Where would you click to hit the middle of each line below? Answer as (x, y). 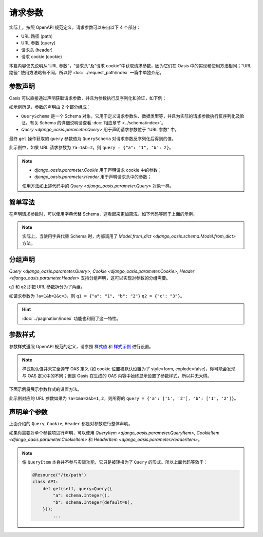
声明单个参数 (28, 412)
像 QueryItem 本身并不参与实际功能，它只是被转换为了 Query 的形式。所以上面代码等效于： (115, 462)
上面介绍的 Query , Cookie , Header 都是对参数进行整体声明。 (71, 424)
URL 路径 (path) (37, 36)
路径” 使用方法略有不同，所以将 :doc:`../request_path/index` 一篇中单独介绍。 (86, 72)
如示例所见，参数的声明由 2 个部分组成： (50, 107)
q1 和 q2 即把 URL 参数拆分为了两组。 (47, 287)
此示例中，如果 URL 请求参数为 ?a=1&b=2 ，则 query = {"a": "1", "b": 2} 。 (91, 148)
